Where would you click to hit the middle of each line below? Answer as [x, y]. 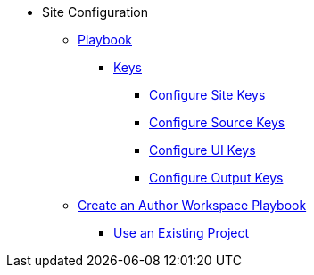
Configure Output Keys [216, 178]
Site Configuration [95, 12]
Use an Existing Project [182, 233]
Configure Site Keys [207, 95]
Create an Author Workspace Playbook [192, 205]
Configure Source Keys [217, 122]
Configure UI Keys [202, 150]
